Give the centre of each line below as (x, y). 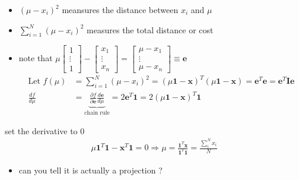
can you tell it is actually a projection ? (90, 170)
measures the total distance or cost (150, 29)
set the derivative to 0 (45, 130)
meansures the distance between (120, 10)
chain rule (97, 113)
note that (36, 58)
